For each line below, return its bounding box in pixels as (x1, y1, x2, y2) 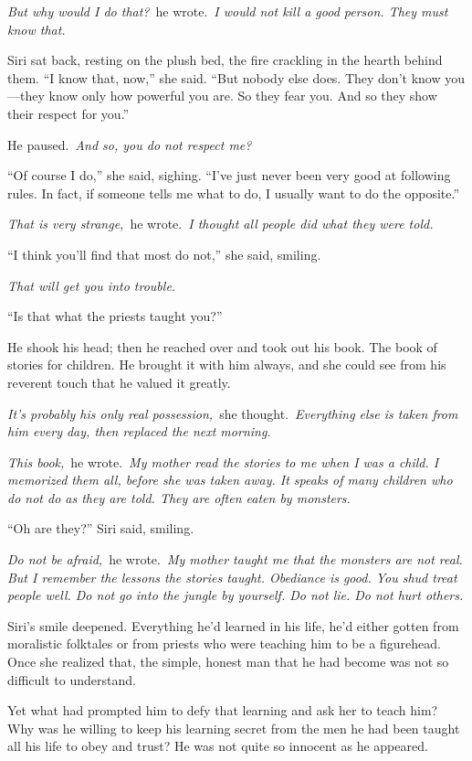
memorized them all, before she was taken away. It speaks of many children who (7, 470, 453, 489)
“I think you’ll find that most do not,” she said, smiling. (7, 244, 321, 263)
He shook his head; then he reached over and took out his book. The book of (7, 337, 437, 356)
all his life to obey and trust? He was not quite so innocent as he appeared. (7, 736, 428, 756)
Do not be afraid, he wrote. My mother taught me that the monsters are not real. (7, 550, 463, 569)
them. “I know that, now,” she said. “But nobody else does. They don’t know (7, 68, 441, 87)
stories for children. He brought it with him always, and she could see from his (7, 355, 446, 374)
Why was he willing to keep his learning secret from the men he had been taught (7, 718, 460, 737)
